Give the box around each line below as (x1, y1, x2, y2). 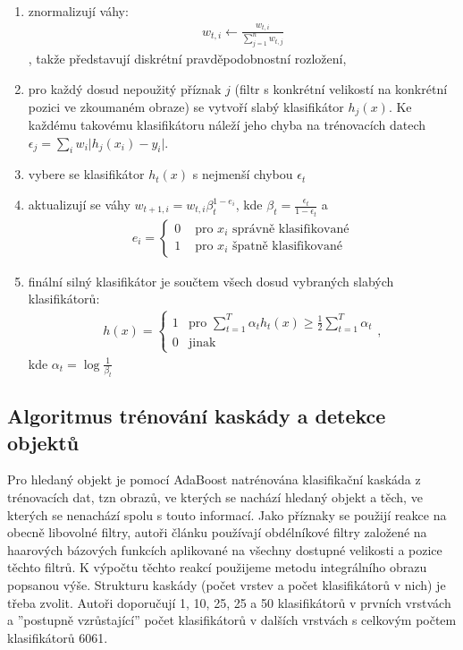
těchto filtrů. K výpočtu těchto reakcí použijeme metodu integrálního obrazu (7, 558, 427, 577)
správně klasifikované (231, 222, 349, 235)
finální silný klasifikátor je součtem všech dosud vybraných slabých (28, 271, 394, 290)
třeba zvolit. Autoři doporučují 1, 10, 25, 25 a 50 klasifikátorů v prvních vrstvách (7, 593, 451, 612)
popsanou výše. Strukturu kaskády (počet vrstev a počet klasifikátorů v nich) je (7, 576, 446, 594)
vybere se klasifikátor (28, 165, 145, 184)
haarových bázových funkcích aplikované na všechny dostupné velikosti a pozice (7, 540, 442, 559)
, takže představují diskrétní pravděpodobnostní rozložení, (28, 49, 347, 68)
